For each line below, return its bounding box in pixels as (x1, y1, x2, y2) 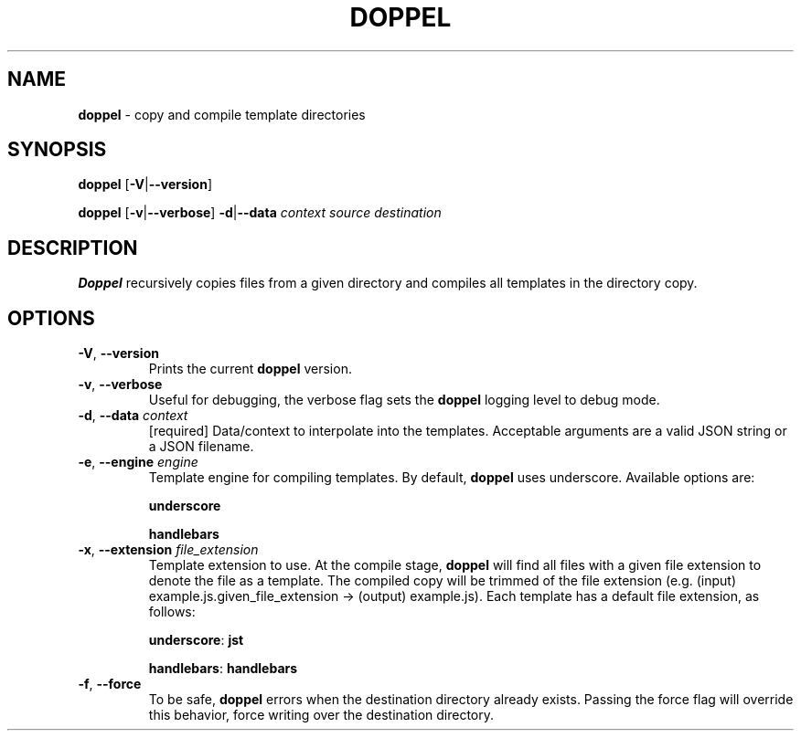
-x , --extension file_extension (78, 542, 259, 558)
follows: (148, 604, 196, 620)
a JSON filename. (148, 438, 254, 455)
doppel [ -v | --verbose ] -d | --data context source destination (78, 205, 442, 221)
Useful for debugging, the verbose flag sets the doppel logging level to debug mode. (148, 392, 660, 408)
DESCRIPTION (7, 236, 138, 259)
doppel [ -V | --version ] (78, 176, 212, 193)
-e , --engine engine (78, 454, 198, 470)
